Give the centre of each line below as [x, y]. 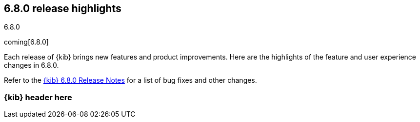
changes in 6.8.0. [31, 65]
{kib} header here [38, 97]
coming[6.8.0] [26, 42]
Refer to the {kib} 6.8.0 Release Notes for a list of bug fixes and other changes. [130, 80]
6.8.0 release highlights [63, 8]
